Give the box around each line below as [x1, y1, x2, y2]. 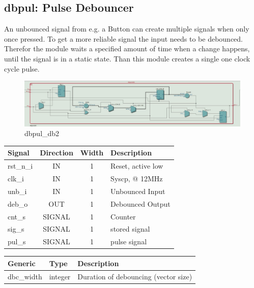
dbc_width [8, 271, 42, 281]
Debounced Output [110, 198, 171, 209]
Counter [110, 211, 136, 221]
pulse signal [110, 236, 147, 247]
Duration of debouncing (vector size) [77, 271, 192, 281]
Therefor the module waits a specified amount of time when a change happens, [4, 43, 250, 54]
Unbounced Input [110, 185, 165, 196]
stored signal [110, 223, 150, 234]
